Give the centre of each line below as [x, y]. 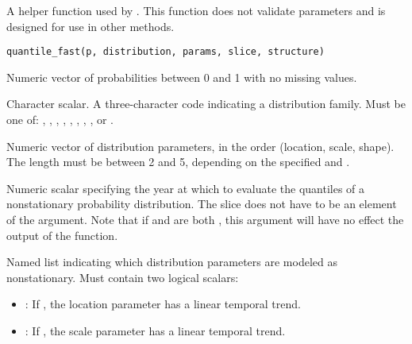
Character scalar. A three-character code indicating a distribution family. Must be [206, 104]
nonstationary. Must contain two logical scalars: [123, 277]
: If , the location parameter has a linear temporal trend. [163, 304]
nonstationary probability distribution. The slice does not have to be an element [202, 204]
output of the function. [62, 235]
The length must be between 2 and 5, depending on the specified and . [178, 162]
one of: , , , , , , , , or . [60, 120]
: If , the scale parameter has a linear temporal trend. [155, 330]
